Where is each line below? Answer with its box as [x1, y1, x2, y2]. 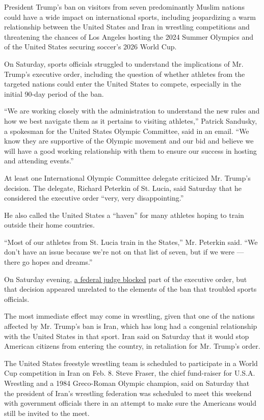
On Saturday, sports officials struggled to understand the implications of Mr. [4, 58, 244, 69]
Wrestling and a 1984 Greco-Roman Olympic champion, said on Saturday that [4, 378, 250, 388]
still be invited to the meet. [4, 407, 90, 418]
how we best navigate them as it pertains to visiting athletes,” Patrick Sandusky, [4, 115, 257, 126]
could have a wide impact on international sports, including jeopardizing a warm [4, 11, 256, 22]
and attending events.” [4, 155, 74, 166]
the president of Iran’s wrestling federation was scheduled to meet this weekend [4, 387, 252, 398]
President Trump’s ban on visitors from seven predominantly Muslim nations [4, 2, 245, 12]
